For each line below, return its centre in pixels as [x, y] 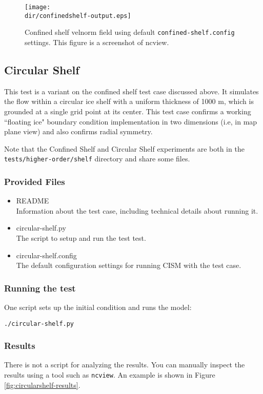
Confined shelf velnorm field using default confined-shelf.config [130, 32]
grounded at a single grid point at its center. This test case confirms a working [128, 111]
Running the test [40, 288]
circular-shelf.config [46, 255]
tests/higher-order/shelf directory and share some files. [97, 159]
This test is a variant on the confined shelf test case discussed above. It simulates [131, 91]
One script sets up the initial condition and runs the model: [98, 307]
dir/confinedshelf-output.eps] [78, 16]
